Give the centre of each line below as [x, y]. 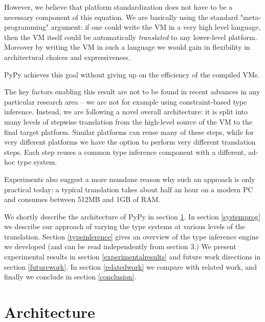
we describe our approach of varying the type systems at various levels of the [125, 226]
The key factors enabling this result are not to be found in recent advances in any [132, 92]
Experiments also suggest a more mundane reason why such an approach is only [130, 179]
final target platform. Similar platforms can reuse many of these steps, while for [129, 132]
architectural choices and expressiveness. [67, 57]
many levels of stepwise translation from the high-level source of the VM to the [128, 121]
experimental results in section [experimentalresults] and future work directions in [132, 257]
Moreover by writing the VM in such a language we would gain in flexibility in [127, 47]
